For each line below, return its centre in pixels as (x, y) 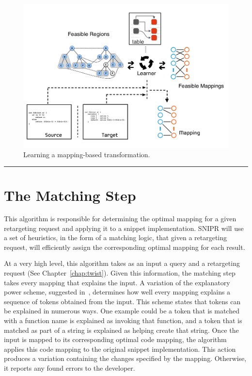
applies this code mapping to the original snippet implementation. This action (120, 349)
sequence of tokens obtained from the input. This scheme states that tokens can (122, 301)
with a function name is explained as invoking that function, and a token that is (123, 320)
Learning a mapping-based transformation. (87, 155)
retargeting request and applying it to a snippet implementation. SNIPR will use (124, 228)
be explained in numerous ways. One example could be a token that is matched (122, 311)
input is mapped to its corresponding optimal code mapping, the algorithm (115, 339)
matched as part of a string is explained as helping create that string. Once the (121, 330)
